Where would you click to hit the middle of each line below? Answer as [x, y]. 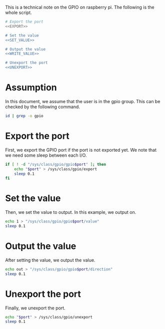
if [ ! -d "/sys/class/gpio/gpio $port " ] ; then [56, 164]
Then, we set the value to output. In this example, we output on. [71, 212]
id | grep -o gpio [24, 116]
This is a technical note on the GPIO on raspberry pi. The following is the [80, 7]
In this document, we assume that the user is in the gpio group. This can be [83, 101]
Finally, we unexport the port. [35, 308]
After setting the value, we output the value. [50, 260]
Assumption [31, 88]
